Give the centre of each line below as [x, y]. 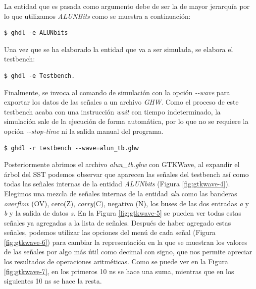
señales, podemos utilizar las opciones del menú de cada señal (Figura [110, 232]
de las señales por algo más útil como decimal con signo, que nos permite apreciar [128, 252]
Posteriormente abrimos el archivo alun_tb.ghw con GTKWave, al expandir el [122, 164]
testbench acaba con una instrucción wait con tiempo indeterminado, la [112, 111]
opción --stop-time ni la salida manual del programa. [84, 131]
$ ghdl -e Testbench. [40, 76]
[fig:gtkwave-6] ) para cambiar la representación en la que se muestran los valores [126, 242]
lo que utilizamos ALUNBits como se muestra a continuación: [97, 16]
